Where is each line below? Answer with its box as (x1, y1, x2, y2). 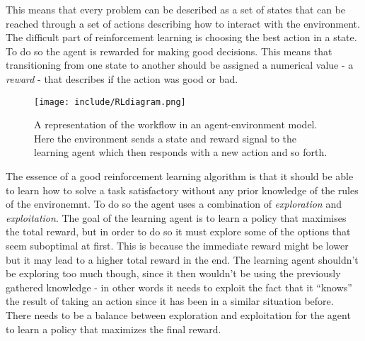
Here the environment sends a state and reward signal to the (34, 130, 297, 145)
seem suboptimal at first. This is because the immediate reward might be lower (6, 237, 349, 252)
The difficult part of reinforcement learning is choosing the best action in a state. (6, 30, 357, 45)
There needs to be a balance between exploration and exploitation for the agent (6, 307, 351, 322)
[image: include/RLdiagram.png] (34, 96, 186, 107)
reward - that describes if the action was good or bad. (6, 71, 238, 86)
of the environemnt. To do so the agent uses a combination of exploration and (6, 196, 342, 211)
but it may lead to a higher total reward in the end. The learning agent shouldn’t (6, 252, 359, 267)
